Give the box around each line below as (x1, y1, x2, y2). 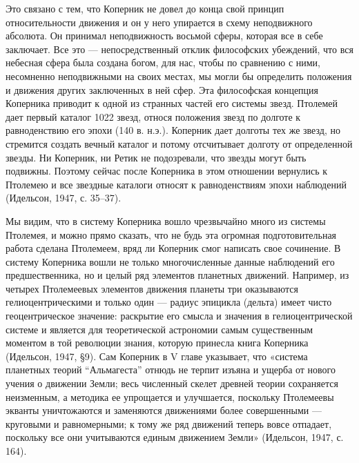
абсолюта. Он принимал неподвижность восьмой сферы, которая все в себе (6, 28, 323, 43)
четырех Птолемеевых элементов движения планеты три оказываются (6, 281, 298, 295)
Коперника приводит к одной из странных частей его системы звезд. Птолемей (6, 96, 338, 110)
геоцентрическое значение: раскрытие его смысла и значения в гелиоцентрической (6, 308, 353, 323)
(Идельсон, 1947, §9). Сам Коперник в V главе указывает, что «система (6, 348, 308, 363)
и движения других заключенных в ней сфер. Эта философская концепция (6, 82, 319, 97)
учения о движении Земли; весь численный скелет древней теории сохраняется (6, 376, 338, 391)
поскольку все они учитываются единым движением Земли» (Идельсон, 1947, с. (6, 430, 344, 444)
